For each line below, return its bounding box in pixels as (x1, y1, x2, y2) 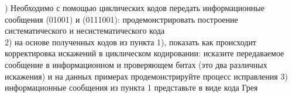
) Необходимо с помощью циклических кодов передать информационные (5, 2, 264, 13)
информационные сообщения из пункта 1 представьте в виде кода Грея (5, 81, 258, 94)
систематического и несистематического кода (5, 24, 165, 37)
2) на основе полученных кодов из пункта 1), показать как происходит (5, 35, 256, 48)
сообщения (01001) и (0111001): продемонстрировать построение (5, 13, 238, 25)
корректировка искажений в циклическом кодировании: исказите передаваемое (5, 47, 284, 59)
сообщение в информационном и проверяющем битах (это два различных (5, 58, 267, 70)
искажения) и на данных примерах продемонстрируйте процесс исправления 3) (5, 70, 288, 82)
